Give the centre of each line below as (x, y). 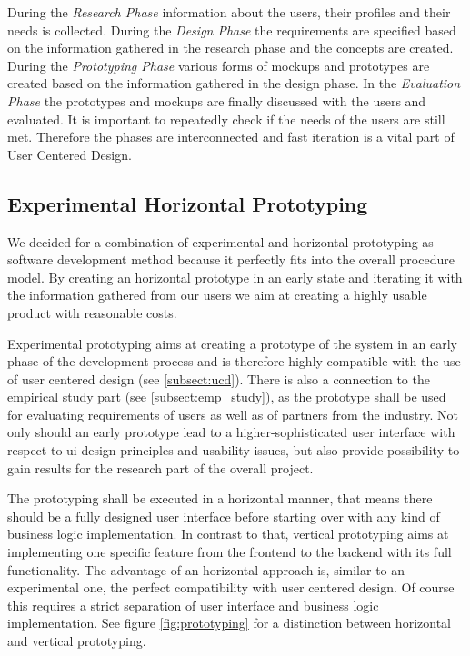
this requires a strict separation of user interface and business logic (193, 605)
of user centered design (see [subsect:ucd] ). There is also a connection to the (219, 378)
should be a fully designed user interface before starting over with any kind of (224, 516)
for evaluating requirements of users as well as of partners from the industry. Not (233, 414)
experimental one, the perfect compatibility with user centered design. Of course (231, 587)
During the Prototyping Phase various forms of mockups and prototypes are (219, 65)
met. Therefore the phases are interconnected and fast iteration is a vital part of (231, 137)
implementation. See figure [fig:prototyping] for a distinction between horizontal (229, 623)
